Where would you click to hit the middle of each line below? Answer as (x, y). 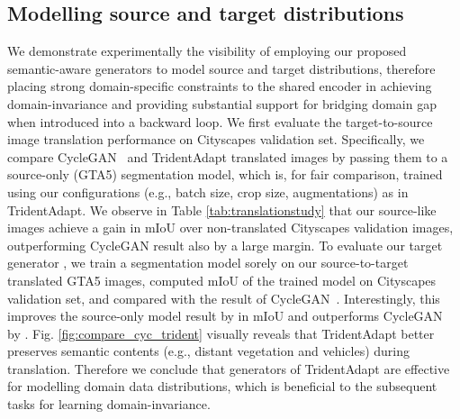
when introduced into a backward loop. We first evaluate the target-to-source (220, 121)
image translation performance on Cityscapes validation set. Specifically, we (216, 139)
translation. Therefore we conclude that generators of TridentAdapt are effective (229, 368)
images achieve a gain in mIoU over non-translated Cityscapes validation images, (230, 228)
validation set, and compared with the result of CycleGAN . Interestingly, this (224, 298)
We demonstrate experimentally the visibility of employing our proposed (207, 51)
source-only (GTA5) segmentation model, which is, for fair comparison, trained (225, 174)
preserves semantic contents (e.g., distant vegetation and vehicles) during (208, 351)
